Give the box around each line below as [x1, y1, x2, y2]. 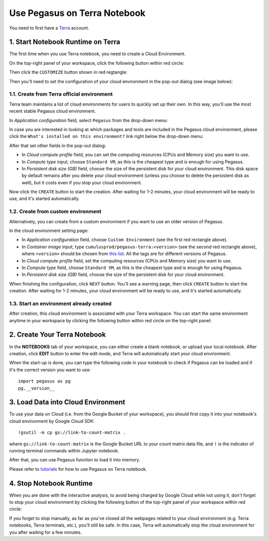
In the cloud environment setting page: [9, 227, 89, 234]
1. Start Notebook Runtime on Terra [9, 38, 121, 46]
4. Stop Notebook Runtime [9, 479, 93, 488]
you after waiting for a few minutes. [9, 529, 82, 535]
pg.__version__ [18, 385, 55, 391]
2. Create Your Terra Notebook [9, 330, 106, 339]
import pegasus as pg [18, 379, 71, 384]
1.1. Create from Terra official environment [9, 91, 113, 98]
